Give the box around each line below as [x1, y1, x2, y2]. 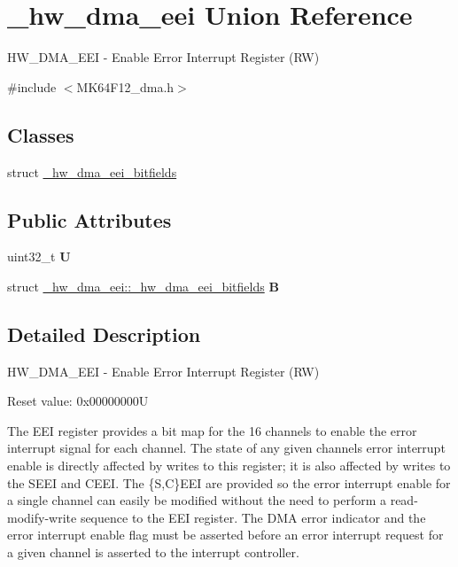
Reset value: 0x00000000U [7, 392, 149, 410]
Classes [7, 120, 74, 148]
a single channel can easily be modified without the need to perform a [7, 491, 387, 509]
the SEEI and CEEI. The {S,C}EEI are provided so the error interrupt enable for [7, 473, 451, 492]
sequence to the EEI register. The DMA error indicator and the [80, 508, 426, 526]
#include [7, 77, 57, 96]
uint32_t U [7, 247, 71, 266]
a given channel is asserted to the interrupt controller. [7, 543, 299, 562]
